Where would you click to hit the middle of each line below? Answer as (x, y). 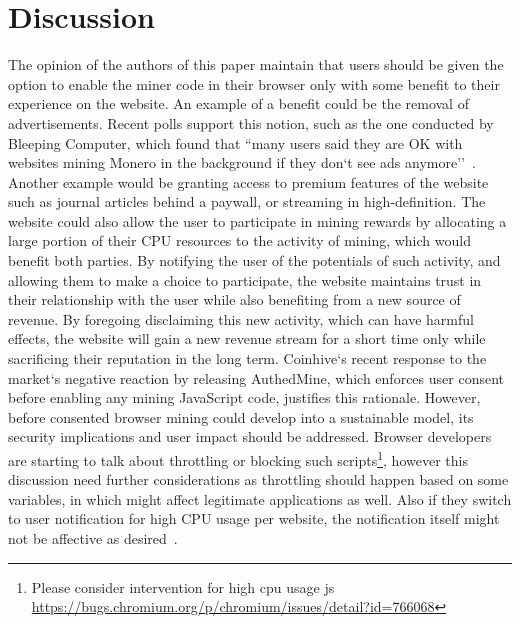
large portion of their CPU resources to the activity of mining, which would (239, 240)
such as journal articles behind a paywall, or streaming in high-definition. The (247, 201)
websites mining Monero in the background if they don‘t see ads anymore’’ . (242, 162)
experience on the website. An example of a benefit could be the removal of (238, 103)
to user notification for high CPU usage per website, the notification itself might (254, 518)
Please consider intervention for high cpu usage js (183, 586)
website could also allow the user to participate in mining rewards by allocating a (257, 220)
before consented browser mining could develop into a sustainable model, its (241, 416)
